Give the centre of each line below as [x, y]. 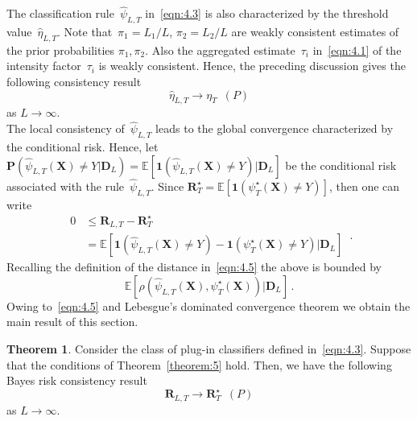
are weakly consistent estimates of [315, 32]
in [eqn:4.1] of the [357, 50]
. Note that [85, 32]
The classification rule [60, 13]
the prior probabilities [61, 50]
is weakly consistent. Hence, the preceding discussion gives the [252, 66]
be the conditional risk [341, 165]
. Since [167, 186]
